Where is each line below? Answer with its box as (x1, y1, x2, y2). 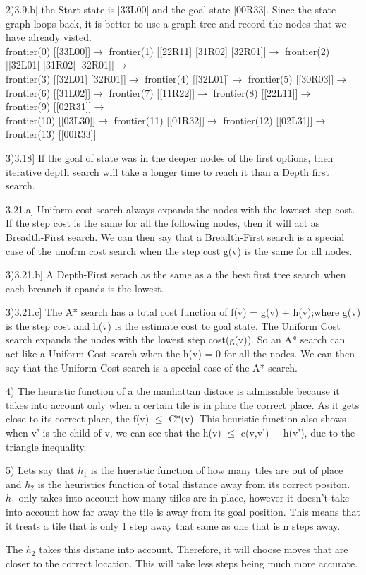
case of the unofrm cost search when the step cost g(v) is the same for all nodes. (6, 243, 353, 258)
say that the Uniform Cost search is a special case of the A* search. (6, 360, 298, 374)
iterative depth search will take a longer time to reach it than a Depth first (6, 164, 330, 179)
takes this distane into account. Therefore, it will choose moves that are (39, 542, 348, 557)
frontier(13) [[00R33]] (6, 126, 97, 141)
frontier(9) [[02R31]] (6, 99, 92, 114)
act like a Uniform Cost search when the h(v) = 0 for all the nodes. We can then (6, 346, 355, 361)
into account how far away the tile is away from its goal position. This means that (6, 504, 360, 518)
